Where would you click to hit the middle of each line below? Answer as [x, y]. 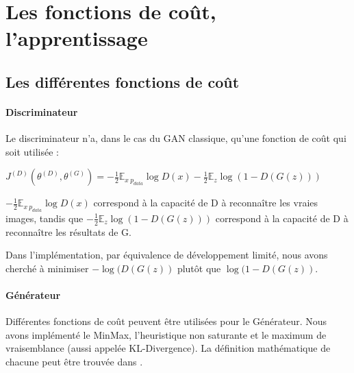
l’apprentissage [77, 38]
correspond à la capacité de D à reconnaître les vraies [206, 203]
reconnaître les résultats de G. [68, 231]
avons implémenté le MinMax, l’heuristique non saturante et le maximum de [166, 334]
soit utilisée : [32, 151]
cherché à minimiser [47, 268]
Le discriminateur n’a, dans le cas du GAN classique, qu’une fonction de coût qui [176, 138]
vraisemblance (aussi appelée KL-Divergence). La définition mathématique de [168, 348]
